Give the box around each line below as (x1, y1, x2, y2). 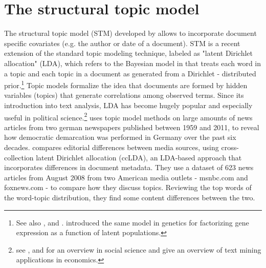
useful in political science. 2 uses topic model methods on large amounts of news (4, 110, 253, 122)
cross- (221, 141, 239, 152)
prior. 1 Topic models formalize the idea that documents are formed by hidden (4, 78, 248, 90)
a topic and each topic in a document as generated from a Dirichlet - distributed (4, 68, 256, 78)
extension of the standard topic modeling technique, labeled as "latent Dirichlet (4, 48, 253, 58)
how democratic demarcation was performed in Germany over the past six (4, 132, 236, 142)
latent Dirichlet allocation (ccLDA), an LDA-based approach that (36, 152, 242, 162)
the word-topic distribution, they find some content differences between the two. (4, 192, 255, 202)
